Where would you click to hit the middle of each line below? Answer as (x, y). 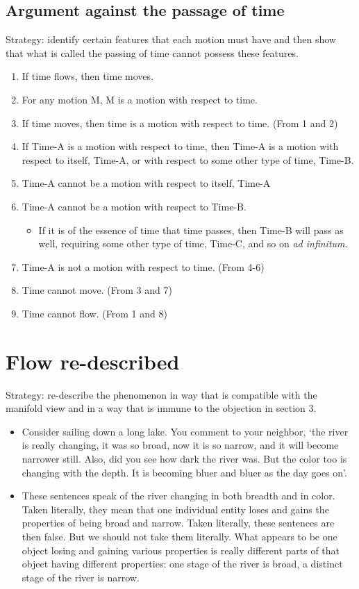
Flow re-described (93, 361)
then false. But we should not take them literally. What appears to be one (179, 536)
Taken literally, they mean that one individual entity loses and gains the (175, 509)
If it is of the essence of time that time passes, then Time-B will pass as (191, 230)
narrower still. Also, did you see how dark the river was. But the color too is (184, 459)
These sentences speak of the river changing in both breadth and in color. (178, 496)
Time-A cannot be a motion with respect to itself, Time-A (146, 183)
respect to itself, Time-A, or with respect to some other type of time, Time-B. (188, 159)
